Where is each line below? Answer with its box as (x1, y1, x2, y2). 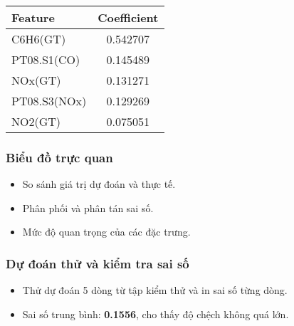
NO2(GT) (11, 113, 61, 130)
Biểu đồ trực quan (6, 148, 113, 166)
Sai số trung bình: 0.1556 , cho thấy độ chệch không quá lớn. (22, 306, 289, 321)
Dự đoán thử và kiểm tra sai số (6, 254, 189, 272)
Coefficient (98, 9, 159, 26)
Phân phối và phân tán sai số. (22, 200, 154, 215)
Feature (11, 9, 55, 26)
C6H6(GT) (11, 31, 66, 47)
